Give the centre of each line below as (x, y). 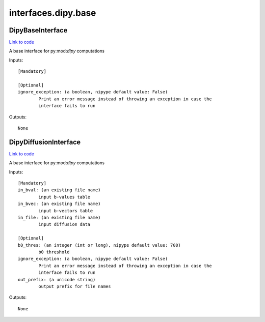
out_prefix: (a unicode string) (57, 279)
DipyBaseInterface (38, 30)
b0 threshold (54, 252)
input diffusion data (65, 224)
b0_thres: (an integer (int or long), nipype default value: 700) (99, 245)
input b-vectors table (66, 211)
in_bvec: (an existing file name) (59, 204)
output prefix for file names (75, 286)
